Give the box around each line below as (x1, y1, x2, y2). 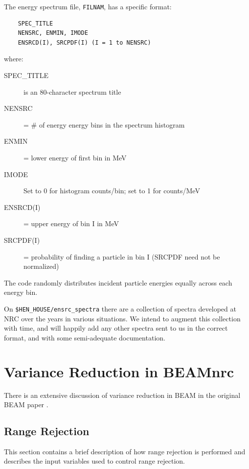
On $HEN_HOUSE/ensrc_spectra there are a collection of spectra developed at (4, 303, 236, 313)
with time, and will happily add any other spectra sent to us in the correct (4, 323, 228, 333)
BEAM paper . (4, 399, 48, 410)
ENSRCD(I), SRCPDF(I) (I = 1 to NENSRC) (18, 39, 151, 46)
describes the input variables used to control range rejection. (4, 456, 185, 466)
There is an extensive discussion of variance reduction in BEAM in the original (4, 390, 241, 400)
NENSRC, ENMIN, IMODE (18, 29, 88, 37)
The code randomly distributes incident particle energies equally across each (4, 277, 232, 287)
